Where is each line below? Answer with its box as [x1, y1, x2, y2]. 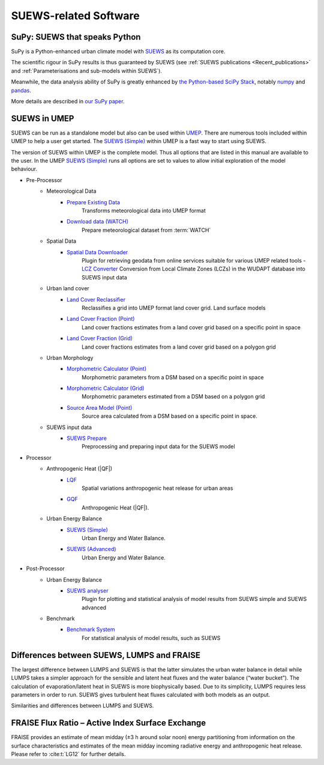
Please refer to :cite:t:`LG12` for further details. [11, 751, 126, 757]
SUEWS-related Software [11, 9, 140, 22]
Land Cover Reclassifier [67, 296, 126, 303]
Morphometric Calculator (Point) [67, 365, 147, 373]
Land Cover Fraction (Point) [67, 315, 135, 323]
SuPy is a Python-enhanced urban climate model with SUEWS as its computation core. [11, 48, 226, 55]
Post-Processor [26, 565, 65, 572]
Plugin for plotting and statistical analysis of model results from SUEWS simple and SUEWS [82, 596, 307, 603]
